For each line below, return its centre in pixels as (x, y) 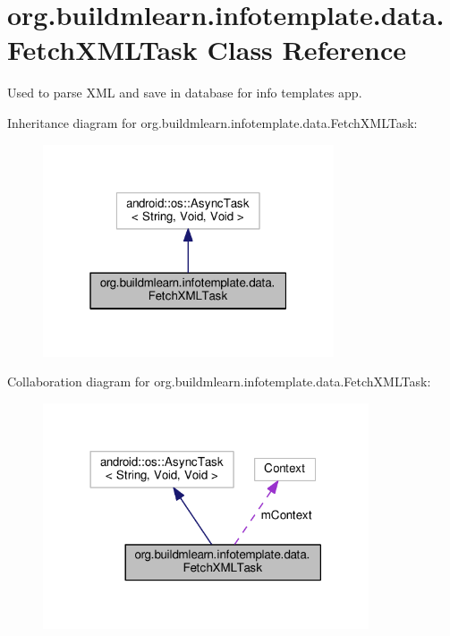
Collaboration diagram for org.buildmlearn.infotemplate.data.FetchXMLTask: (219, 382)
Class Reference (307, 50)
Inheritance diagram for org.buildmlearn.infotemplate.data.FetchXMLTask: (212, 122)
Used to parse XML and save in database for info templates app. (185, 93)
